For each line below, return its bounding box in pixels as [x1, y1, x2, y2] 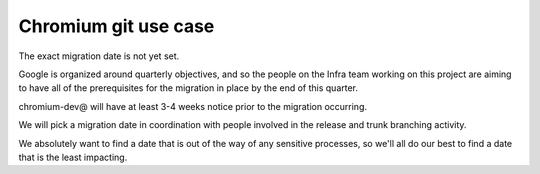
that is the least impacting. [18, 151, 128, 163]
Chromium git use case [18, 15, 215, 37]
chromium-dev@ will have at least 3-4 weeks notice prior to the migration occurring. [18, 100, 368, 112]
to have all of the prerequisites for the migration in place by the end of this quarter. [18, 82, 359, 94]
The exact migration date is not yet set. [18, 50, 180, 62]
